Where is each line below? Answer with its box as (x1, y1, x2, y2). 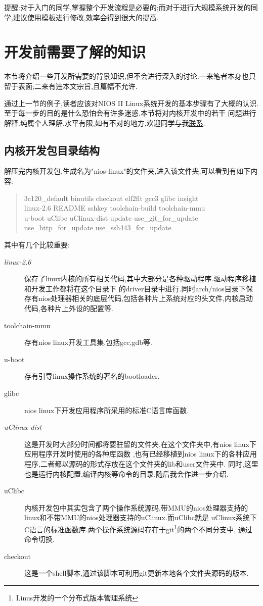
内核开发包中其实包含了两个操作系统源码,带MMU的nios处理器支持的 (24, 502, 248, 513)
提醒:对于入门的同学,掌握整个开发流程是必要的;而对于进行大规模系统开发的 (4, 2, 251, 12)
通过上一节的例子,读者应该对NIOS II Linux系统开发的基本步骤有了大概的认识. (4, 97, 259, 108)
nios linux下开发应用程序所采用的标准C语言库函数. (24, 405, 189, 415)
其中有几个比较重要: (4, 239, 70, 250)
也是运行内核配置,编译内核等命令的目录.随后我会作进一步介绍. (24, 468, 229, 479)
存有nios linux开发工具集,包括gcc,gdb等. (24, 337, 152, 347)
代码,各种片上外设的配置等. (24, 303, 113, 314)
